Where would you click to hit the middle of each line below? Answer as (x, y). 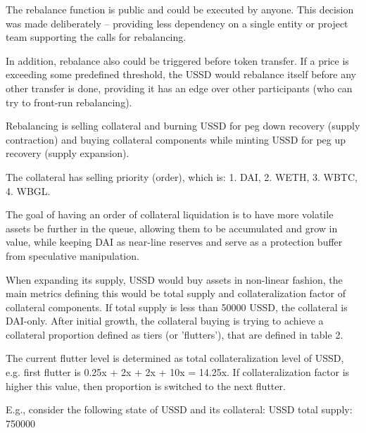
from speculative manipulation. (72, 255)
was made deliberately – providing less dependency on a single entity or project (177, 23)
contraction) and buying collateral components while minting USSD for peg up (176, 139)
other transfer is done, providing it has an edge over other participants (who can (179, 88)
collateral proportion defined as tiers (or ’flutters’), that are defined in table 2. (175, 334)
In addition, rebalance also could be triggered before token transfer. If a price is (177, 60)
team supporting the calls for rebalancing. (96, 37)
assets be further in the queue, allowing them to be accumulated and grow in (172, 228)
